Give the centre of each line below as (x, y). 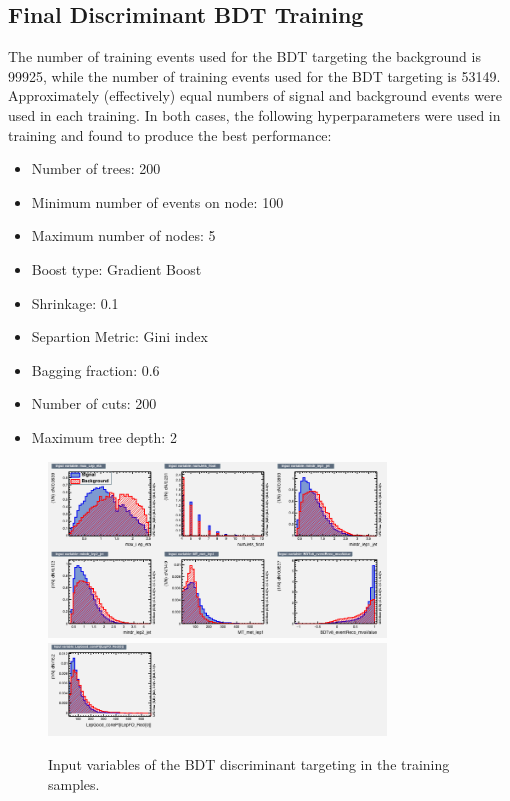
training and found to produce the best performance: (170, 134)
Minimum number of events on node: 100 (157, 201)
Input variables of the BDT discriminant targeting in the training (249, 764)
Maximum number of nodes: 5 (123, 235)
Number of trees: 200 (96, 168)
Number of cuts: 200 (94, 403)
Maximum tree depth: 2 (104, 436)
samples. (74, 783)
